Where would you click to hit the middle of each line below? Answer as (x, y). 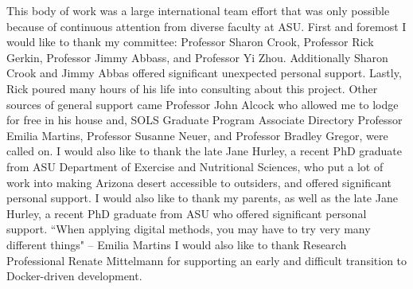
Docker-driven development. (74, 276)
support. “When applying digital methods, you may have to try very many (189, 229)
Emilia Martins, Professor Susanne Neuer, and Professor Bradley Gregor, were (197, 135)
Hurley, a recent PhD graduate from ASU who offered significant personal (187, 213)
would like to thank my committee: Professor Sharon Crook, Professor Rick (190, 42)
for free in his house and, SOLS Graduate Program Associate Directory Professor (205, 120)
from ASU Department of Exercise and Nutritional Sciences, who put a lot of (195, 166)
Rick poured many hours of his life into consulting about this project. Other (192, 88)
